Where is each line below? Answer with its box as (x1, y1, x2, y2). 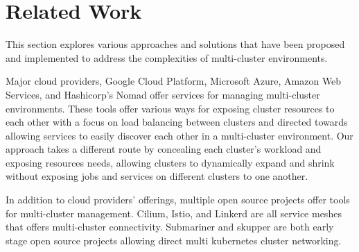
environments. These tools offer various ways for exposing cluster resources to (6, 101, 335, 115)
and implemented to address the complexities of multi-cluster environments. (6, 50, 328, 65)
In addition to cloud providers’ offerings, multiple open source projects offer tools (6, 192, 350, 207)
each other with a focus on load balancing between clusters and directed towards (6, 115, 348, 129)
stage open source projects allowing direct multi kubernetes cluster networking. (6, 233, 342, 247)
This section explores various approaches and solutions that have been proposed (6, 37, 345, 51)
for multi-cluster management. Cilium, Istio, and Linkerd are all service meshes (6, 205, 342, 220)
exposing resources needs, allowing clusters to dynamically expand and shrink (6, 155, 335, 169)
